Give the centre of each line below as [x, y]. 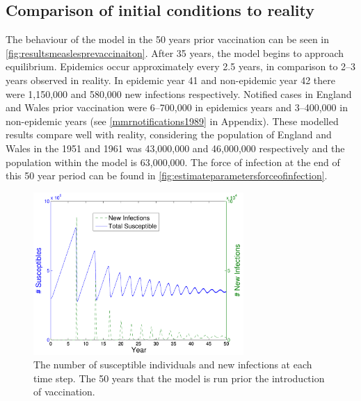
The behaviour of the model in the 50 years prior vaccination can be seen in [168, 39]
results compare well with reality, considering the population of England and [169, 134]
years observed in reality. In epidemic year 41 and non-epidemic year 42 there [171, 80]
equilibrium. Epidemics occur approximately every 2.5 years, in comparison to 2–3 [181, 66]
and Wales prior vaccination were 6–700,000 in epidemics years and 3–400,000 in [177, 107]
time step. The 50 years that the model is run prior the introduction [179, 378]
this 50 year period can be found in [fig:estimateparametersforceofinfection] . [167, 175]
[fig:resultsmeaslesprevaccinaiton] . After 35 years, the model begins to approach [175, 52]
